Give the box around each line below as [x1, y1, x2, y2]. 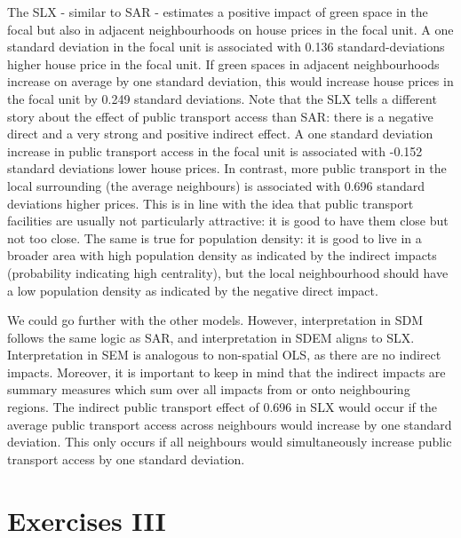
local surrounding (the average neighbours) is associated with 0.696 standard [7, 176, 425, 194]
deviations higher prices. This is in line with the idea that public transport [7, 194, 414, 212]
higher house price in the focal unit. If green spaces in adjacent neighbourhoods [7, 54, 440, 73]
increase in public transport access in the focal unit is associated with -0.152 [7, 141, 423, 160]
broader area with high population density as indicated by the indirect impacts [7, 246, 437, 265]
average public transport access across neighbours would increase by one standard [7, 415, 452, 433]
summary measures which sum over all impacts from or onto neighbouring [7, 380, 410, 399]
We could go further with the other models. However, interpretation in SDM [7, 311, 423, 329]
